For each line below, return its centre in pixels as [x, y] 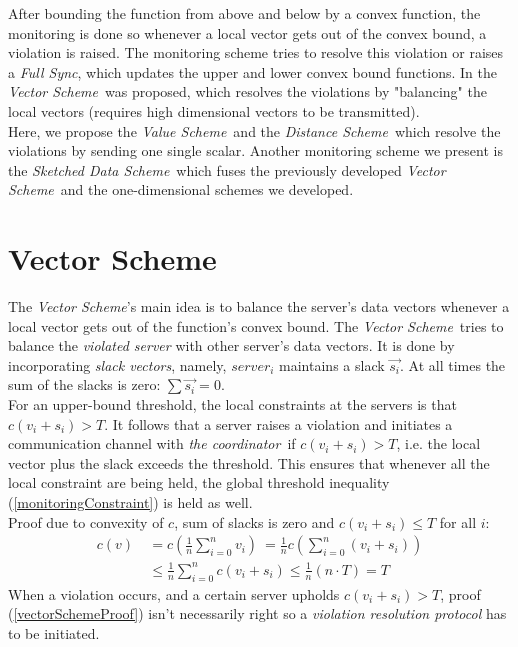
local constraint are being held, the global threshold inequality [199, 482]
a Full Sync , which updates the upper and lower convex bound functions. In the [253, 71]
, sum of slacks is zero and [254, 521]
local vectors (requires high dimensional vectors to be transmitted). [214, 110]
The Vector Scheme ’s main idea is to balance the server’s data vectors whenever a [259, 306]
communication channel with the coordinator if [152, 443]
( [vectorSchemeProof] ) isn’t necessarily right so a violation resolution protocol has [257, 613]
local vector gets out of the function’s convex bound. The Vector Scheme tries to [256, 325]
